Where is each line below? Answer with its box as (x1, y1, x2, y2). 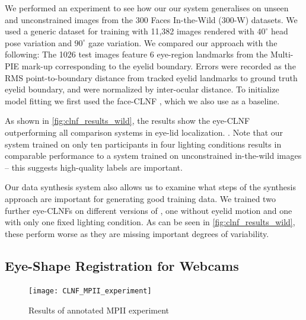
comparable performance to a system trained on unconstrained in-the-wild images (5, 149, 302, 162)
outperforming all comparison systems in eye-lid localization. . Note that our (5, 126, 283, 138)
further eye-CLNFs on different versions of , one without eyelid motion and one (5, 204, 292, 216)
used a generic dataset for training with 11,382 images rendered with (5, 25, 254, 37)
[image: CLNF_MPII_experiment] (28, 287, 152, 296)
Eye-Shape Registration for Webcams (5, 256, 239, 274)
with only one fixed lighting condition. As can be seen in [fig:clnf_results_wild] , (5, 216, 295, 228)
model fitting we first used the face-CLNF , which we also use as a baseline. (5, 94, 280, 107)
